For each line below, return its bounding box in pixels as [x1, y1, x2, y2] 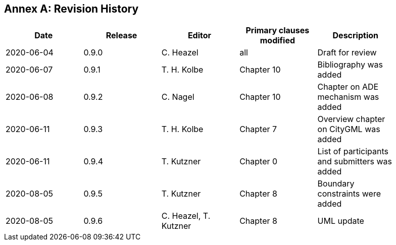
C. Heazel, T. [161, 211, 211, 221]
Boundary [317, 178, 355, 189]
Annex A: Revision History [4, 3, 139, 15]
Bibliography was [317, 59, 383, 70]
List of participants [317, 146, 388, 157]
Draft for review [317, 47, 377, 58]
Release [106, 30, 137, 41]
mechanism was [317, 92, 379, 102]
